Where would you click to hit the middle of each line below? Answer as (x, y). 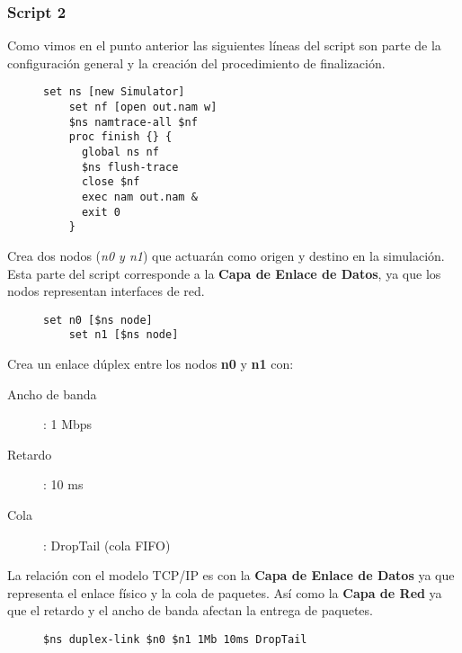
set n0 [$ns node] (98, 320)
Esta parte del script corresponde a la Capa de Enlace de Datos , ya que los (224, 273)
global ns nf (120, 152)
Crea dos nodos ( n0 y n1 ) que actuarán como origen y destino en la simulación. (226, 255)
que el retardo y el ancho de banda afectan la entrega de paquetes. (190, 610)
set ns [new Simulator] (114, 92)
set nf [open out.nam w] (143, 107)
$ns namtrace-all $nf (133, 122)
